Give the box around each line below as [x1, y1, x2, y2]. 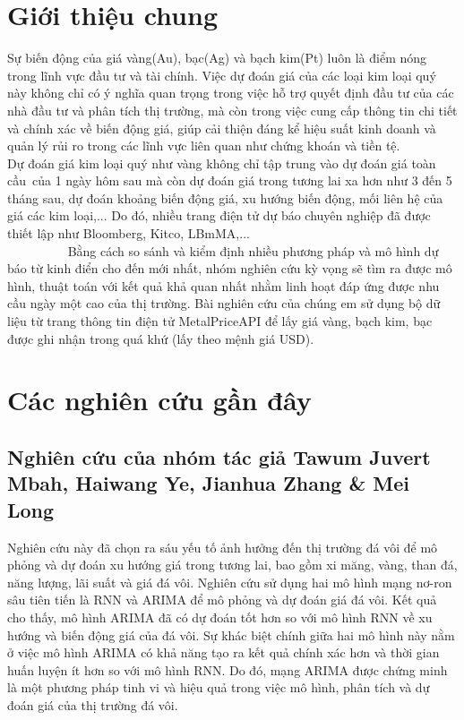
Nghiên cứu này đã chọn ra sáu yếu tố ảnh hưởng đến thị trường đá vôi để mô [7, 537, 438, 556]
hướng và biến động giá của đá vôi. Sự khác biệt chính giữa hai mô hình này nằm [7, 625, 455, 644]
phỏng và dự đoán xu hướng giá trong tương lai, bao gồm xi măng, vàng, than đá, [7, 555, 458, 574]
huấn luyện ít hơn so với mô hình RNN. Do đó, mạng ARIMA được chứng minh [7, 660, 448, 679]
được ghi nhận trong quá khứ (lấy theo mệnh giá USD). [7, 329, 314, 347]
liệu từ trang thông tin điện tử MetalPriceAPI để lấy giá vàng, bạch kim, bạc [7, 312, 433, 330]
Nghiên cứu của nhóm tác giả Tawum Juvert [7, 442, 431, 470]
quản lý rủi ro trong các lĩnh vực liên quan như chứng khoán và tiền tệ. [7, 136, 400, 155]
